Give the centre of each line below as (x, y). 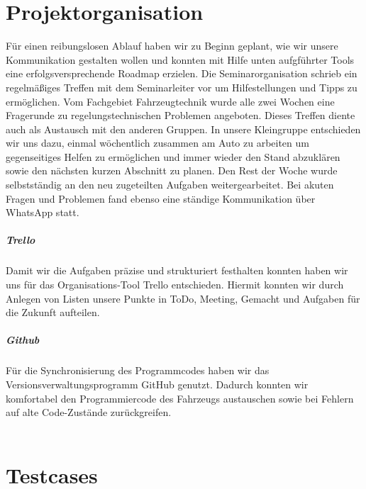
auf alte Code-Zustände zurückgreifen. (89, 412)
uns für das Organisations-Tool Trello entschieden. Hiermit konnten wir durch (175, 284)
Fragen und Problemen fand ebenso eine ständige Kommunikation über (161, 198)
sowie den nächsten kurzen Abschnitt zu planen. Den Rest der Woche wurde (172, 170)
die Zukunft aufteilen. (53, 312)
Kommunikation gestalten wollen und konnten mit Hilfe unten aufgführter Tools (180, 59)
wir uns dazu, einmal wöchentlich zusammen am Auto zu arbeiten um (157, 143)
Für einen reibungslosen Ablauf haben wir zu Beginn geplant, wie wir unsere (172, 46)
